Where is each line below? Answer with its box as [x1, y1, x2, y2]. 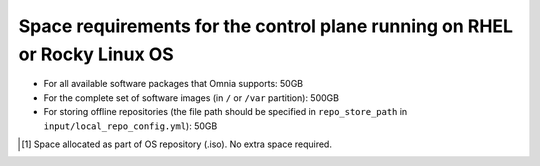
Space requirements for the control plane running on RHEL [18, 15, 514, 37]
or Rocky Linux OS [18, 43, 174, 65]
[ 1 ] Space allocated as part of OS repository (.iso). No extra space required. [21, 138, 332, 150]
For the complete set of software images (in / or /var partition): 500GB [43, 91, 340, 104]
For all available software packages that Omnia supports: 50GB [43, 78, 304, 90]
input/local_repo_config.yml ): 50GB [43, 120, 218, 132]
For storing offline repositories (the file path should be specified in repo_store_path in [43, 106, 408, 118]
